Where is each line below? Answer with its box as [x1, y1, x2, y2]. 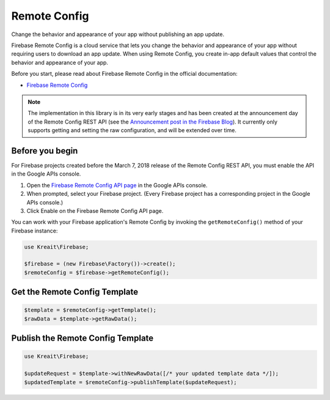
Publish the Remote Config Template [11, 333, 154, 344]
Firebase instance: [11, 227, 58, 234]
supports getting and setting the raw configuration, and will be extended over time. [28, 127, 237, 134]
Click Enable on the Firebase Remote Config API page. [26, 207, 164, 214]
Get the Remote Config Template [11, 287, 139, 297]
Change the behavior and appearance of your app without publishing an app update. [11, 31, 224, 38]
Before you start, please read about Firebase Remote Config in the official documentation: [11, 70, 238, 78]
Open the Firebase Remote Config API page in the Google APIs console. [26, 181, 208, 189]
